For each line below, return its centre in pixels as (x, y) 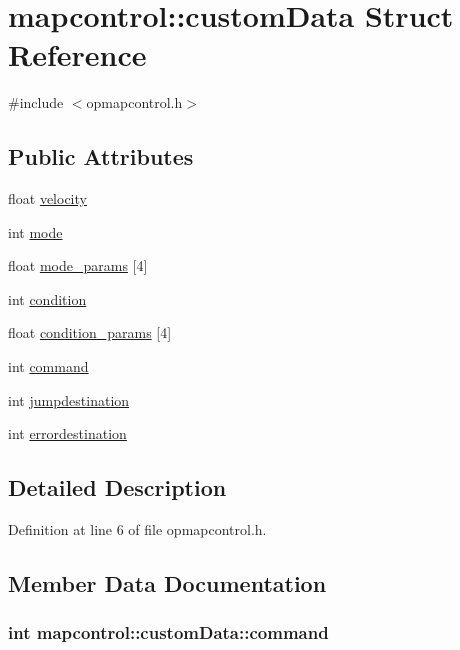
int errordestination (67, 433)
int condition (47, 298)
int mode (35, 231)
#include (36, 102)
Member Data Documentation (167, 583)
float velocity (47, 198)
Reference (77, 54)
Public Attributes (101, 156)
